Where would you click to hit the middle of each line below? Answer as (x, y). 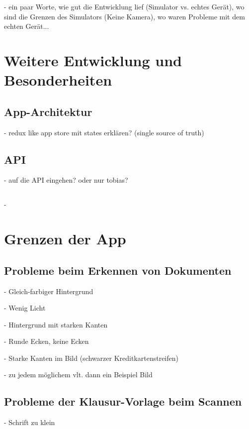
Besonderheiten (58, 80)
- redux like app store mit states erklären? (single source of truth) (104, 132)
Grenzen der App (65, 239)
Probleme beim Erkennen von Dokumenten (118, 270)
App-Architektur (48, 111)
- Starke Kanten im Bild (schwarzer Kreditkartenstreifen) (91, 358)
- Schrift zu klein (30, 422)
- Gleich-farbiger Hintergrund (49, 291)
